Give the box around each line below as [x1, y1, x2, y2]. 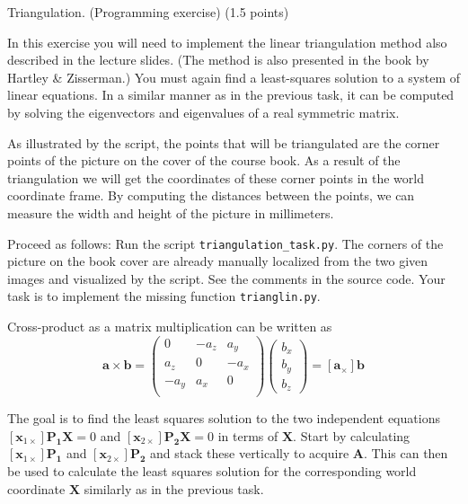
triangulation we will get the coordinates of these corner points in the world [7, 168, 424, 187]
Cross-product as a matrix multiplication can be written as [7, 317, 332, 336]
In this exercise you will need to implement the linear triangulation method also [7, 32, 447, 51]
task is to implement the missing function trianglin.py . [7, 287, 321, 305]
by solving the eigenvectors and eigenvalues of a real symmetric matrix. [7, 102, 400, 121]
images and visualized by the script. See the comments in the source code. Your [7, 269, 446, 287]
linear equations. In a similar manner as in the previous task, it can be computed [7, 85, 455, 104]
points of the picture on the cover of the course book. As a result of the [7, 151, 401, 170]
